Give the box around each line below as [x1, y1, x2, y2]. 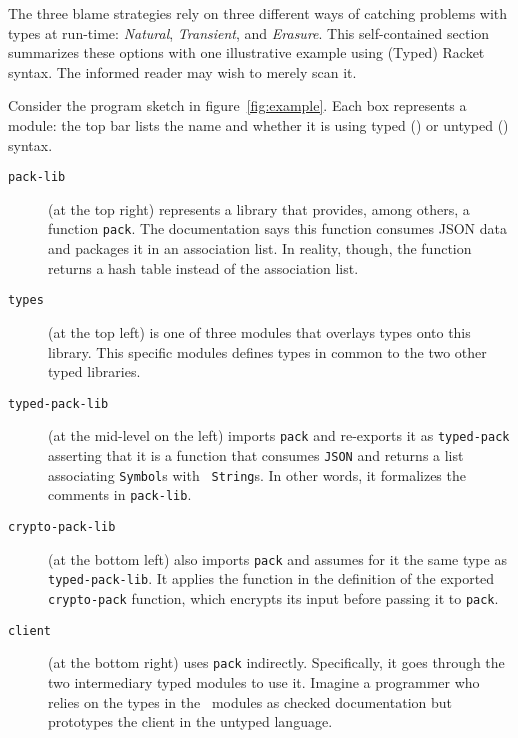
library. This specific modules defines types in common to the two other [48, 341, 487, 362]
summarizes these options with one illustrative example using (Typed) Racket [8, 42, 485, 63]
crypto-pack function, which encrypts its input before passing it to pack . [48, 587, 499, 608]
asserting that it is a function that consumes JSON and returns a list [48, 445, 464, 465]
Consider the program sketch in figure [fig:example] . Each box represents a [8, 95, 467, 116]
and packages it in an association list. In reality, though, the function [48, 238, 472, 259]
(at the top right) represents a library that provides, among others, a [48, 198, 470, 219]
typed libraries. [48, 361, 141, 382]
